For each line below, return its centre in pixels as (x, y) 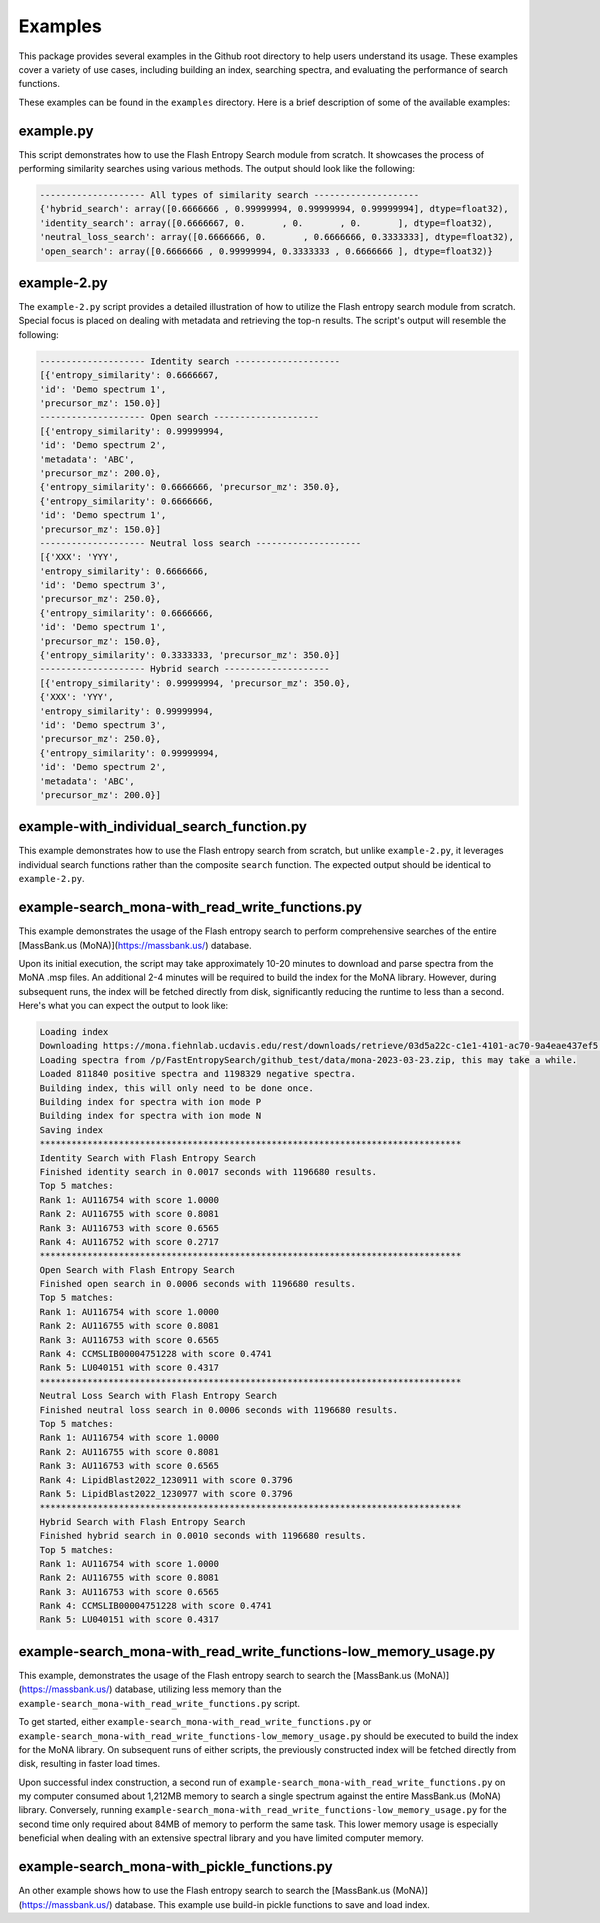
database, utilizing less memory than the (198, 1689)
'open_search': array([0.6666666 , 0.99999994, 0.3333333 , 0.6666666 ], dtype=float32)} (266, 251)
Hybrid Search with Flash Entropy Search (142, 1521)
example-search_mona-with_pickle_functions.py (176, 1866)
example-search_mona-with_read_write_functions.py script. (159, 1703)
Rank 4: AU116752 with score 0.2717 (129, 1241)
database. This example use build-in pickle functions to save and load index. (272, 1904)
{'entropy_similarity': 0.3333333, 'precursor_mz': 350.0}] (190, 655)
